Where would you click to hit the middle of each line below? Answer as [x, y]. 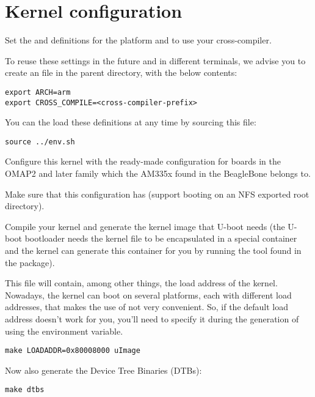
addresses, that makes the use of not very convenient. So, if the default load [147, 307]
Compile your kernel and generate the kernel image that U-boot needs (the [145, 226]
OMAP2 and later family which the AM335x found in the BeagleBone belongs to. [158, 173]
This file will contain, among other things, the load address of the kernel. [141, 283]
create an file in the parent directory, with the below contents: [121, 72]
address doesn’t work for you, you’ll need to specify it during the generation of [152, 319]
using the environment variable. [64, 331]
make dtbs [25, 390]
